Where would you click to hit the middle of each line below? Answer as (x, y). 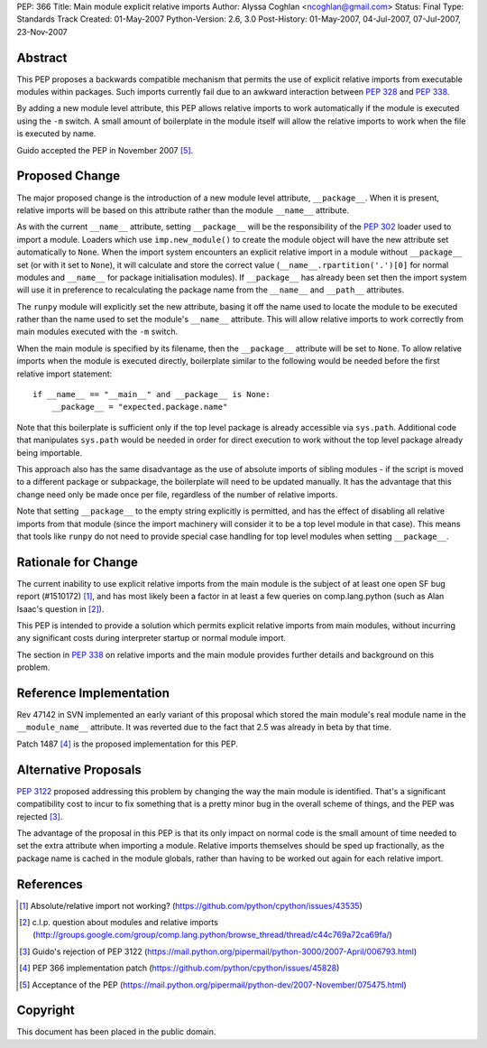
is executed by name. (56, 134)
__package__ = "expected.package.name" (139, 407)
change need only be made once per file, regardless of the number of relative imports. (177, 494)
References (50, 884)
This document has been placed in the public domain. (116, 1032)
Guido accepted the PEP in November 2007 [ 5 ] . (105, 150)
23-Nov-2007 (42, 32)
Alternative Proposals (79, 770)
